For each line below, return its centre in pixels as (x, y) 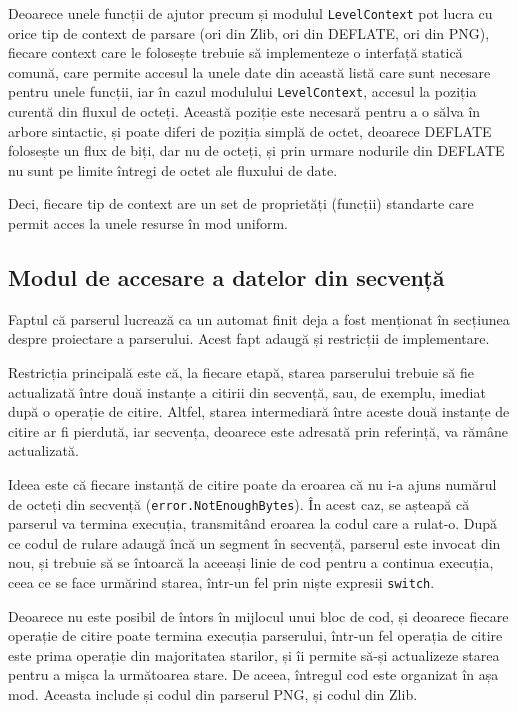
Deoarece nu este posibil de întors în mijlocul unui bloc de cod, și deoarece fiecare (258, 615)
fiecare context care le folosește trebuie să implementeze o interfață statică (235, 52)
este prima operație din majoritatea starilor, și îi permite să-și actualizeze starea (254, 654)
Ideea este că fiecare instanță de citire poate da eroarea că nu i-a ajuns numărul (252, 484)
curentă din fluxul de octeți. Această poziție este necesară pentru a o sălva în (244, 111)
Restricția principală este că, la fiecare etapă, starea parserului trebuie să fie (241, 372)
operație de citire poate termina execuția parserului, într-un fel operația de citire (255, 635)
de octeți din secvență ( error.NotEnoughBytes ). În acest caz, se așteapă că (239, 503)
